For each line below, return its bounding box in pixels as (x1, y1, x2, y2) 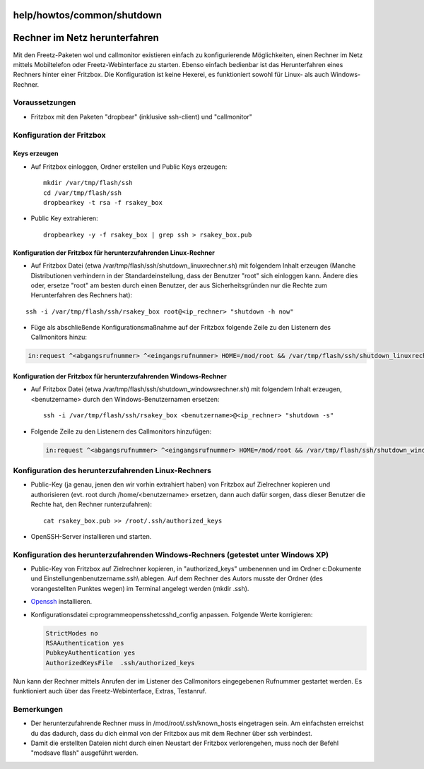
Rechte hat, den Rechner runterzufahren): (30, 500, 152, 508)
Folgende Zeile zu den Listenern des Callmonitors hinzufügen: (30, 427, 212, 436)
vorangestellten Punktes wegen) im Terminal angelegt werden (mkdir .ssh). (30, 584, 249, 592)
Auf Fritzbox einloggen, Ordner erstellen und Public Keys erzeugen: (30, 162, 228, 171)
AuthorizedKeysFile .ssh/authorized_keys (45, 659, 195, 667)
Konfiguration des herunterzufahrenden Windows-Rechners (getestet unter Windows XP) (13, 549, 329, 559)
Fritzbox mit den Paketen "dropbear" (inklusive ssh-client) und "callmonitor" (30, 112, 252, 121)
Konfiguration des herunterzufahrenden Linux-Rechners (13, 465, 212, 475)
